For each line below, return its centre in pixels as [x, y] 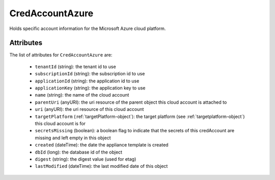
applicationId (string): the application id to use [87, 81]
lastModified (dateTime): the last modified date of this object [101, 166]
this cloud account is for [60, 123]
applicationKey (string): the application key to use [90, 88]
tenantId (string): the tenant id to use [76, 67]
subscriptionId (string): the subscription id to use [90, 74]
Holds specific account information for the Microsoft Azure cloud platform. [88, 28]
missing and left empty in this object [73, 138]
